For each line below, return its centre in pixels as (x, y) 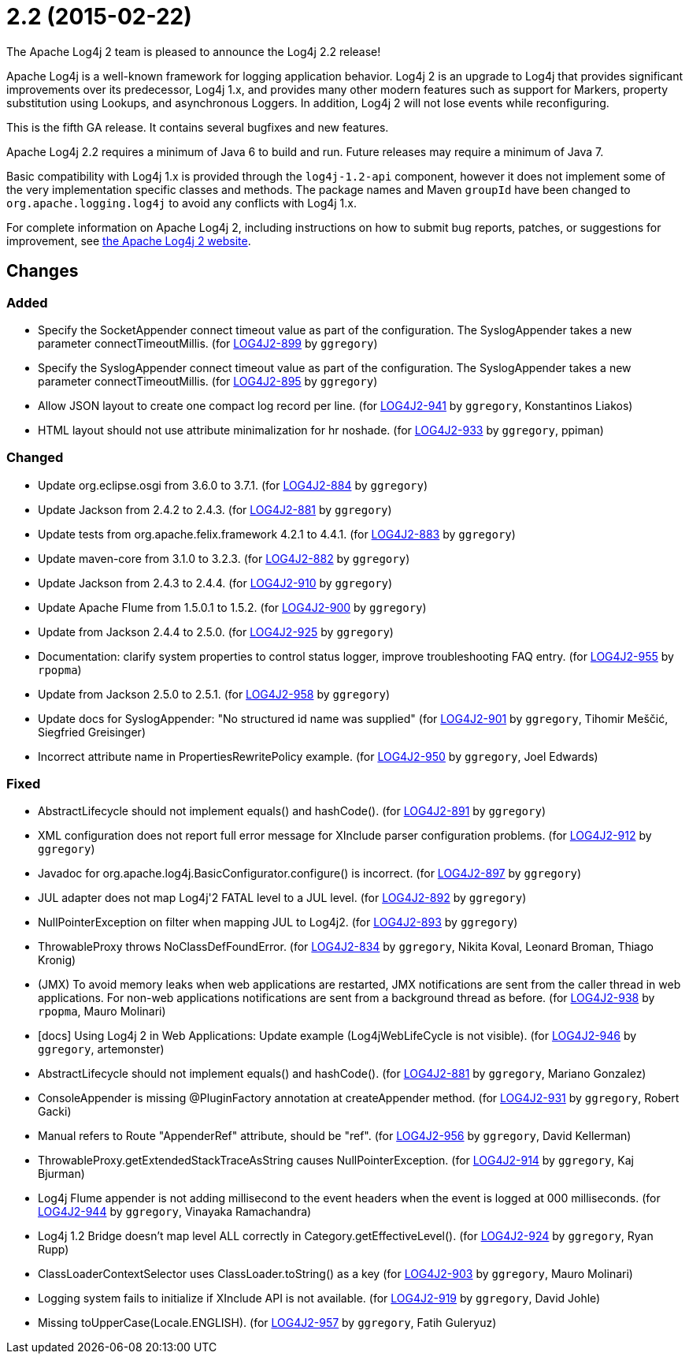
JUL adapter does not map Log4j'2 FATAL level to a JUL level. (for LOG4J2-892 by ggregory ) (282, 898)
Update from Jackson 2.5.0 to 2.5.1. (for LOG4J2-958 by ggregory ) (214, 694)
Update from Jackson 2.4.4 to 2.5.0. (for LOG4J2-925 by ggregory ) (216, 632)
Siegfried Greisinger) (92, 732)
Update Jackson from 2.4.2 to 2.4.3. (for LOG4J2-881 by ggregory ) (215, 509)
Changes (43, 271)
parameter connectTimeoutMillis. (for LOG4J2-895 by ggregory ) (208, 381)
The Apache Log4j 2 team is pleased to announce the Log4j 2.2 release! (194, 51)
